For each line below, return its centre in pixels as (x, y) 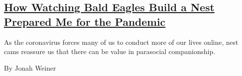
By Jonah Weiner (30, 67)
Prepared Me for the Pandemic (85, 21)
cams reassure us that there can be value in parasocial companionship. (110, 51)
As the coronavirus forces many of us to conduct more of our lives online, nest (121, 42)
